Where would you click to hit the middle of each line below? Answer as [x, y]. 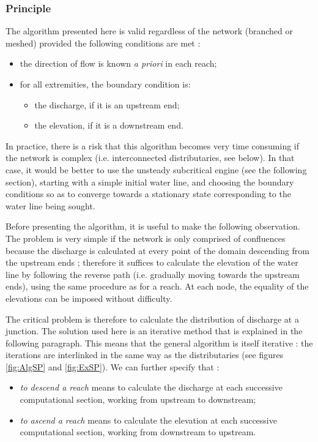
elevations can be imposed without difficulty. [89, 298]
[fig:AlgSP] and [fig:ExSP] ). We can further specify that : [113, 366]
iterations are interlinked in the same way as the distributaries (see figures [145, 355]
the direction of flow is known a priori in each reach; [118, 63]
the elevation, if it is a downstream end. [109, 125]
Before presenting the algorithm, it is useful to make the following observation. [153, 226]
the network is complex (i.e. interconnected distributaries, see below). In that [150, 158]
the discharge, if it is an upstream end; [107, 104]
